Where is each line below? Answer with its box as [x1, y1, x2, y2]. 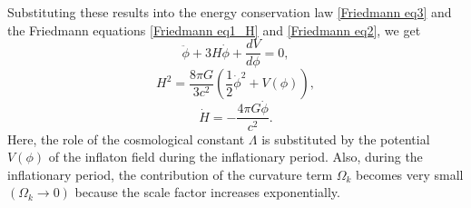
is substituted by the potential [261, 129, 430, 148]
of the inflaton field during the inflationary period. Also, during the [48, 147, 423, 166]
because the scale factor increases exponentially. [74, 183, 340, 202]
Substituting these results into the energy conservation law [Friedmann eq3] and [7, 3, 452, 21]
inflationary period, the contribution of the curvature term [7, 164, 333, 183]
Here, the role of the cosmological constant [7, 129, 245, 148]
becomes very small [356, 164, 464, 183]
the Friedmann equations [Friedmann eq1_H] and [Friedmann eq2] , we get [7, 20, 421, 39]
